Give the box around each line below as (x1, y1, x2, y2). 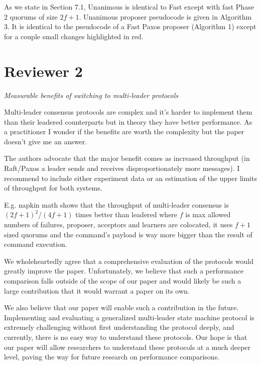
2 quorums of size (4, 11, 58, 22)
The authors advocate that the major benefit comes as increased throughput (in (4, 153, 250, 163)
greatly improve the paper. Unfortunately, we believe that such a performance (4, 265, 244, 276)
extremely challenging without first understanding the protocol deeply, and (4, 322, 234, 332)
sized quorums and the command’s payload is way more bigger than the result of (4, 229, 252, 239)
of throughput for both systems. (4, 182, 102, 193)
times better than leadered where (75, 209, 178, 220)
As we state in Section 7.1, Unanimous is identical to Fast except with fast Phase (4, 2, 254, 12)
